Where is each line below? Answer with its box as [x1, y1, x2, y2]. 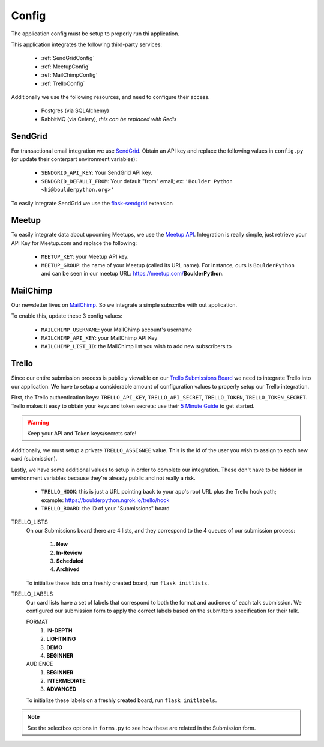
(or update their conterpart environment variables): [11, 155, 137, 162]
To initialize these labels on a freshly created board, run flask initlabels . [26, 697, 217, 704]
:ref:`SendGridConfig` [41, 55, 95, 62]
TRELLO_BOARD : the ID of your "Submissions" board [41, 505, 170, 512]
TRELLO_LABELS [11, 590, 53, 597]
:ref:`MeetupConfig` [41, 63, 90, 70]
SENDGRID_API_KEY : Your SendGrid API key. [41, 169, 152, 177]
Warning [27, 419, 49, 426]
